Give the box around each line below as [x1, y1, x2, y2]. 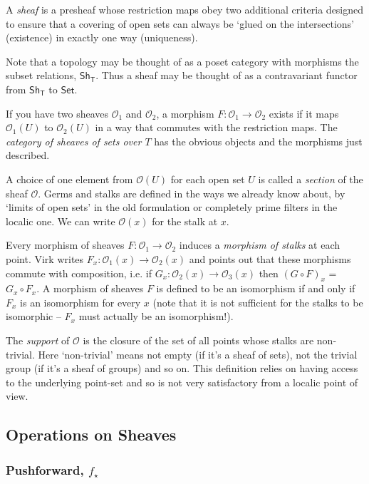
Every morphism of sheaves [6, 237, 125, 252]
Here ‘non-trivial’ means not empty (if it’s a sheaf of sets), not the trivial [38, 346, 358, 361]
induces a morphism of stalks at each [179, 237, 341, 252]
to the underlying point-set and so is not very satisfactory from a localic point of [6, 374, 358, 389]
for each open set [170, 171, 245, 186]
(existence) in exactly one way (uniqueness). [6, 30, 198, 45]
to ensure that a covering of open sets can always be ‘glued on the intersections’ [6, 16, 354, 31]
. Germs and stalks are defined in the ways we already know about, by [38, 185, 345, 200]
